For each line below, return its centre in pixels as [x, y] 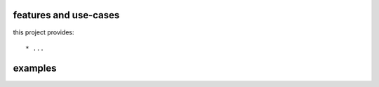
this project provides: [44, 32]
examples [35, 68]
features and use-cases [66, 15]
